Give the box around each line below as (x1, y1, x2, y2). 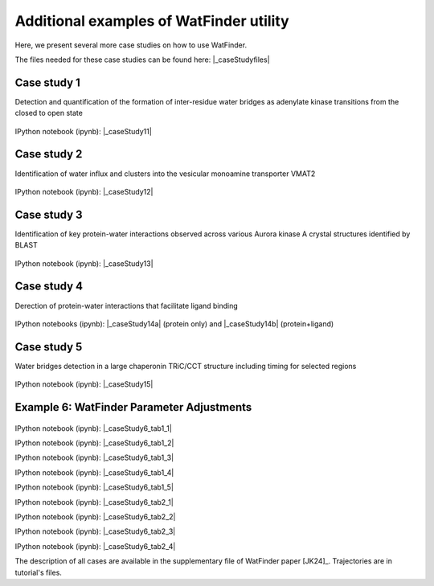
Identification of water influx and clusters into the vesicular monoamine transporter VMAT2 (14, 169, 316, 178)
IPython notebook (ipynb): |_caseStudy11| (14, 126, 152, 136)
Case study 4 (14, 280, 84, 293)
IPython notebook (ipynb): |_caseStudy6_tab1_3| (14, 453, 174, 462)
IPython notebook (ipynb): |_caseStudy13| (14, 258, 154, 268)
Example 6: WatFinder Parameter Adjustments (14, 400, 252, 414)
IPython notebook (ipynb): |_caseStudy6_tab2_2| (14, 511, 176, 522)
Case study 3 (14, 207, 84, 221)
